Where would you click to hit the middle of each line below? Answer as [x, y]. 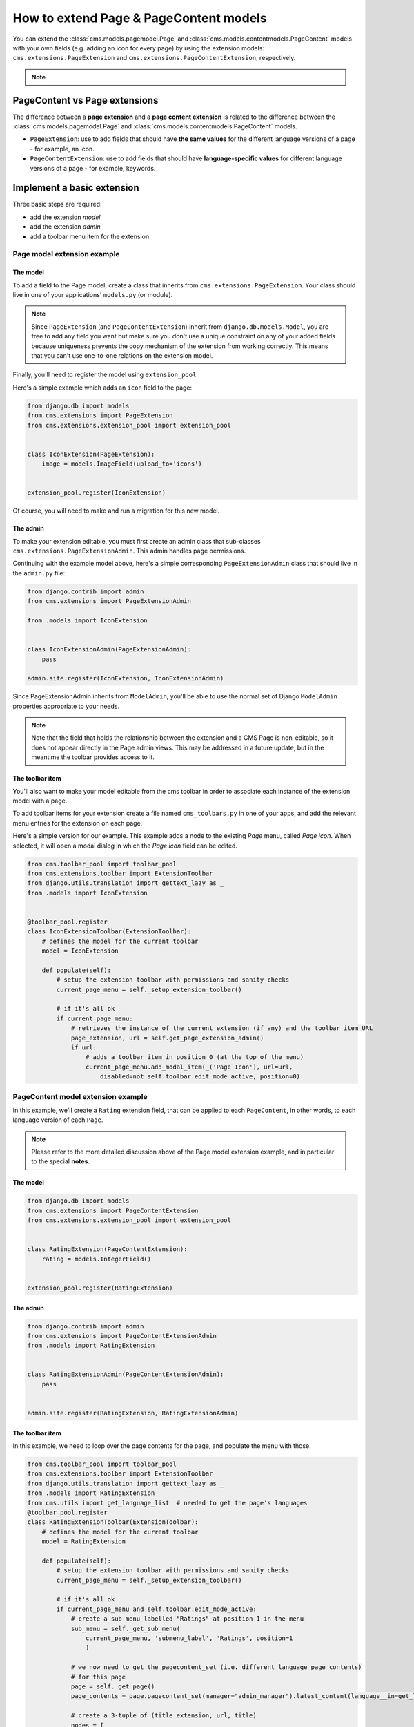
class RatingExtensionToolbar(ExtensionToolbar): [113, 1522]
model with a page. [40, 801]
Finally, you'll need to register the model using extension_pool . [105, 375]
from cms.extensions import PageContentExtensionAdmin [122, 1336]
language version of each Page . [58, 1120]
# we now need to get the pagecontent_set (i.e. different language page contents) [216, 1667]
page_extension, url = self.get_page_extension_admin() [167, 1038]
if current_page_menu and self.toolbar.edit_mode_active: [156, 1609]
